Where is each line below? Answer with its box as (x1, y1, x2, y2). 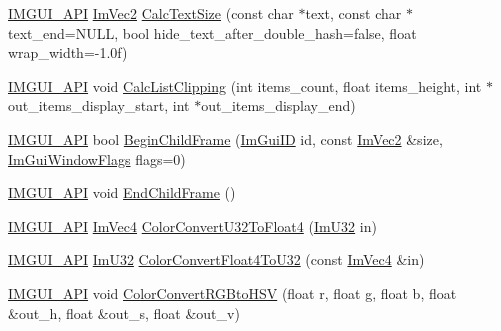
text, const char (305, 3, 402, 23)
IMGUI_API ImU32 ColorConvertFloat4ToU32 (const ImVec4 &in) (8, 249, 425, 270)
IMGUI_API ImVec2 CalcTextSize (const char (8, 3, 294, 23)
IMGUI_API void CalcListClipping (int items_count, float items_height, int (8, 75, 482, 96)
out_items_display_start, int (8, 95, 190, 116)
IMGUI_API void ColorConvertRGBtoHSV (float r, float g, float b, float (8, 282, 457, 303)
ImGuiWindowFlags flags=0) (8, 148, 186, 169)
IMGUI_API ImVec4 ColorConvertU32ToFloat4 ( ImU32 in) (8, 215, 377, 236)
